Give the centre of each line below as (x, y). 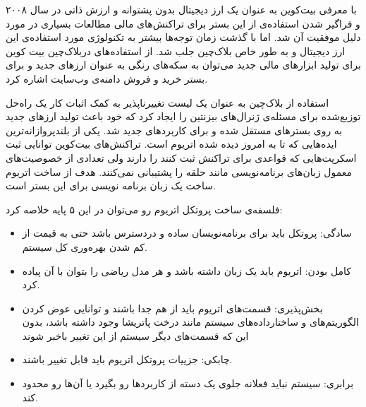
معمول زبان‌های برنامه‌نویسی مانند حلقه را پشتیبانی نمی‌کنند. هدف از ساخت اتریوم (179, 171)
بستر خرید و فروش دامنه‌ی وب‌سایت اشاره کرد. (107, 78)
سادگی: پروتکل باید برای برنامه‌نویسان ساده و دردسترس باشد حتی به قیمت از (187, 233)
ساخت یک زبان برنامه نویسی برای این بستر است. (111, 185)
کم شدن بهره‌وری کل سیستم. (85, 246)
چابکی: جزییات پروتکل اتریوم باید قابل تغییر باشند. (127, 359)
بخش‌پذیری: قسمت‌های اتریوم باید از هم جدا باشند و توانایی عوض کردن (172, 308)
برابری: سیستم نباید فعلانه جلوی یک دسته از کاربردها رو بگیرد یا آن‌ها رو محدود (188, 383)
